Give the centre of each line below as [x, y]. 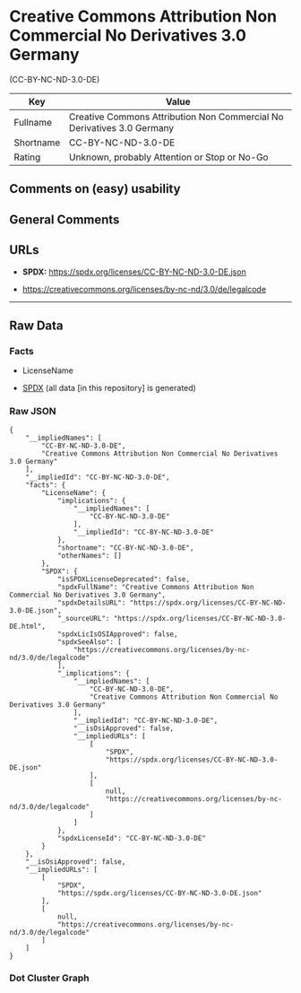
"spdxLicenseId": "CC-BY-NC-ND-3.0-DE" [131, 838]
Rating [27, 157]
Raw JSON [33, 412]
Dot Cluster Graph [49, 978]
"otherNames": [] [90, 555]
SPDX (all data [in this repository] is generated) [109, 388]
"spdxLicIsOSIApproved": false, [117, 634]
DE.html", [28, 626]
